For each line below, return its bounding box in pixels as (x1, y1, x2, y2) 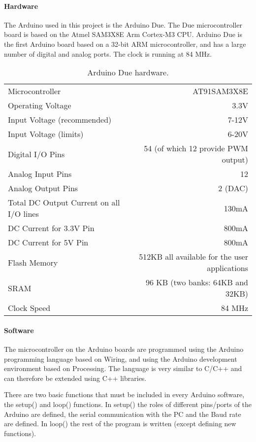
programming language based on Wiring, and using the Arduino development (4, 353, 237, 364)
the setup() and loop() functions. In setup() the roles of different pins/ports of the (4, 399, 252, 409)
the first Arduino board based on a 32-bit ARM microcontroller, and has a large (4, 38, 246, 49)
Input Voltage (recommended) (8, 114, 112, 126)
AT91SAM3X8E (192, 85, 248, 97)
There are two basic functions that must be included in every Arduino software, (4, 389, 245, 400)
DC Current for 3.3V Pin (8, 222, 95, 234)
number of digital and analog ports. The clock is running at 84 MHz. (4, 48, 212, 59)
